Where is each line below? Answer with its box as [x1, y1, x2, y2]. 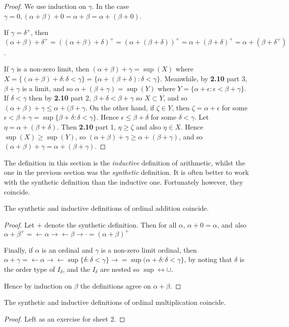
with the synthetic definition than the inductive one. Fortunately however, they [4, 176, 243, 187]
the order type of [4, 263, 55, 274]
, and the [63, 263, 90, 274]
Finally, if [4, 244, 33, 255]
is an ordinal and [41, 244, 93, 255]
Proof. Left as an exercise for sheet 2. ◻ [4, 313, 126, 324]
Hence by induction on [4, 280, 72, 291]
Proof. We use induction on [4, 1, 86, 11]
